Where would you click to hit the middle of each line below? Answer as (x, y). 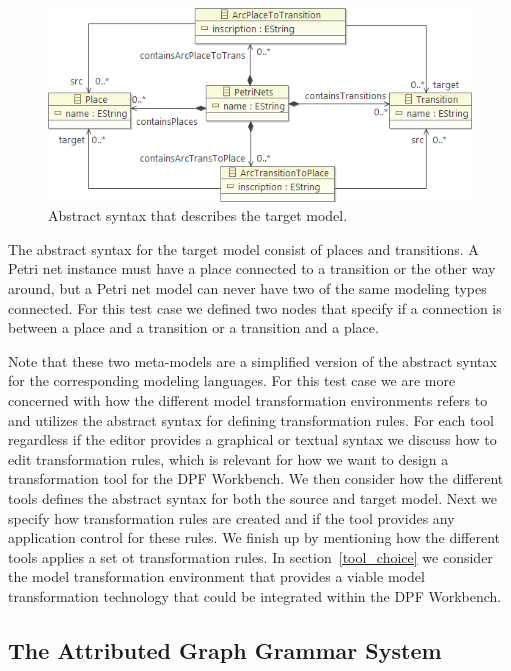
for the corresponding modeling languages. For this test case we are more (232, 380)
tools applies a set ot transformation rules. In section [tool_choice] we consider (250, 556)
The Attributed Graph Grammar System (225, 649)
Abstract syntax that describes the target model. (198, 215)
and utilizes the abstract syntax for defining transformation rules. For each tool (251, 419)
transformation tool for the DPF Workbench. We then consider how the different (256, 478)
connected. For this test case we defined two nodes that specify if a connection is (255, 307)
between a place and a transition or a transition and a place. (193, 327)
